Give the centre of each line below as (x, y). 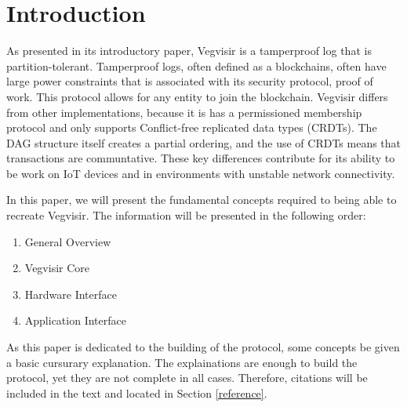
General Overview (68, 241)
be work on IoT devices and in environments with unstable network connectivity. (201, 173)
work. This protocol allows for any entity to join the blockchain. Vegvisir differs (197, 96)
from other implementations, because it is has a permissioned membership (184, 112)
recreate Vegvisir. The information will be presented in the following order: (186, 215)
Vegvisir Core (57, 268)
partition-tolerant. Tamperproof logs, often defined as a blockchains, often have (196, 65)
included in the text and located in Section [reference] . (137, 392)
